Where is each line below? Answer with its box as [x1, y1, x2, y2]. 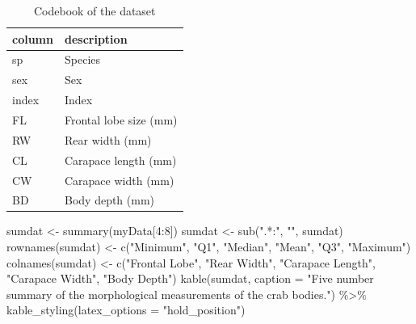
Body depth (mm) [64, 191, 155, 208]
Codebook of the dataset [33, 2, 156, 19]
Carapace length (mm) [64, 151, 177, 168]
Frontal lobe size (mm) [64, 111, 178, 128]
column [12, 30, 53, 47]
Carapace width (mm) [64, 171, 174, 188]
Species [64, 51, 101, 68]
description [64, 30, 128, 47]
